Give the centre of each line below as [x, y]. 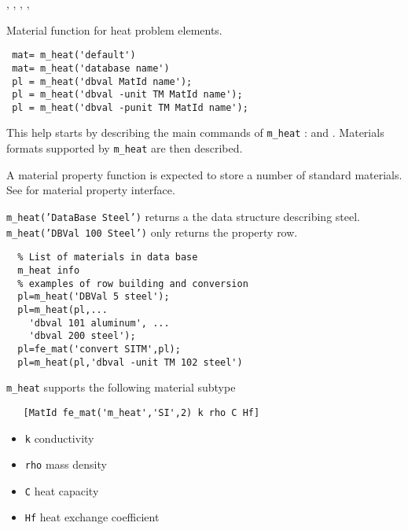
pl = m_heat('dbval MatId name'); [102, 81]
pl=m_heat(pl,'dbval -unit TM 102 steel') [130, 362]
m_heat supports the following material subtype [121, 387]
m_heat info [49, 270]
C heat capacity [62, 490]
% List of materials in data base [108, 258]
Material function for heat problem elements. [114, 29]
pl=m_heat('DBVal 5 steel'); [94, 297]
